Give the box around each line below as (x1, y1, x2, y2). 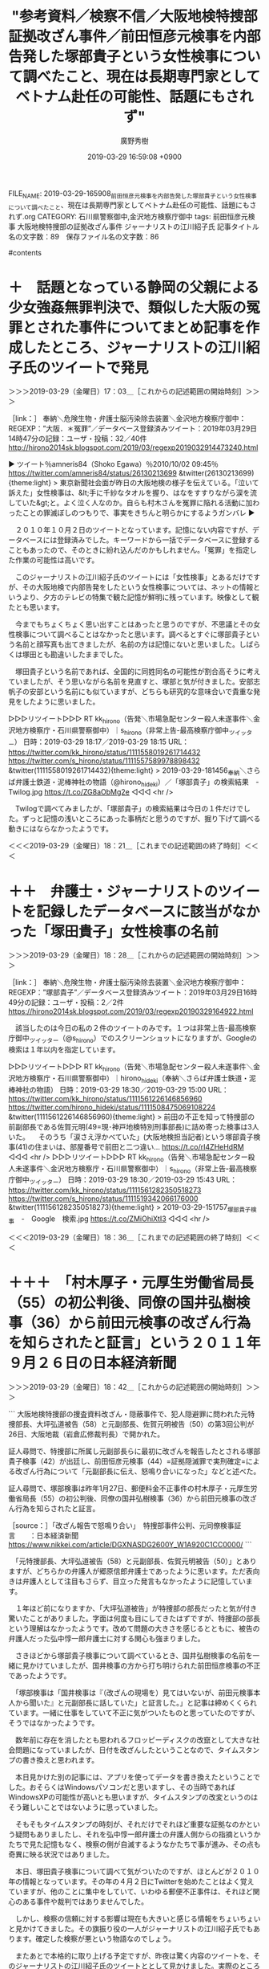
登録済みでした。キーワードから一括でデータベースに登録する (57, 535, 260, 545)
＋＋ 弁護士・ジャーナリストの (8, 882, 219, 901)
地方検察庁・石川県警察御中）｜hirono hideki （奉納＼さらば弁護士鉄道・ (14, 1073, 250, 1085)
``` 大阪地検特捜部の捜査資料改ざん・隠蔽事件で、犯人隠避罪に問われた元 (8, 1409, 248, 1419)
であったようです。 (8, 1670, 71, 1680)
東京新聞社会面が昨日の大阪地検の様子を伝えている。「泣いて (59, 478, 259, 488)
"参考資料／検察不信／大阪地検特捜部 (11, 7, 258, 26)
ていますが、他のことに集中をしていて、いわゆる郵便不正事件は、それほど (8, 1886, 254, 1896)
